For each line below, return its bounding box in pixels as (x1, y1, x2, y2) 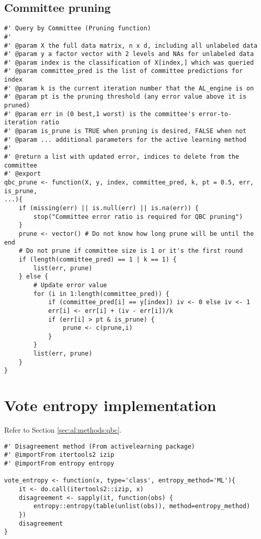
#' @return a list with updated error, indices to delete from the (4, 153, 239, 161)
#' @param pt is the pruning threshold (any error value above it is (4, 93, 247, 101)
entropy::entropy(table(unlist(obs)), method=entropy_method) (33, 503, 250, 510)
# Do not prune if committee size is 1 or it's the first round (18, 247, 243, 255)
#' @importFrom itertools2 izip (4, 451, 114, 459)
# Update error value (33, 281, 107, 289)
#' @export (4, 170, 41, 178)
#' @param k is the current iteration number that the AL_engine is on (4, 84, 254, 92)
